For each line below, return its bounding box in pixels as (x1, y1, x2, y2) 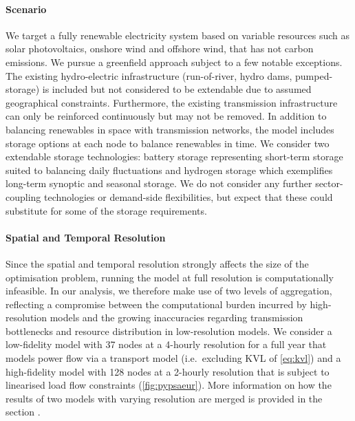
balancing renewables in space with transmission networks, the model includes (6, 122, 334, 136)
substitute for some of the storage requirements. (6, 203, 207, 217)
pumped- (295, 68, 333, 83)
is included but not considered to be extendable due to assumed (42, 82, 312, 96)
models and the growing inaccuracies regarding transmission (50, 310, 303, 325)
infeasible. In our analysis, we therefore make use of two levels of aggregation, (6, 283, 332, 298)
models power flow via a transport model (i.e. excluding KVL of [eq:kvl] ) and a (6, 351, 341, 365)
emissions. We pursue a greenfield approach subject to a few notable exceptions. (6, 54, 343, 69)
